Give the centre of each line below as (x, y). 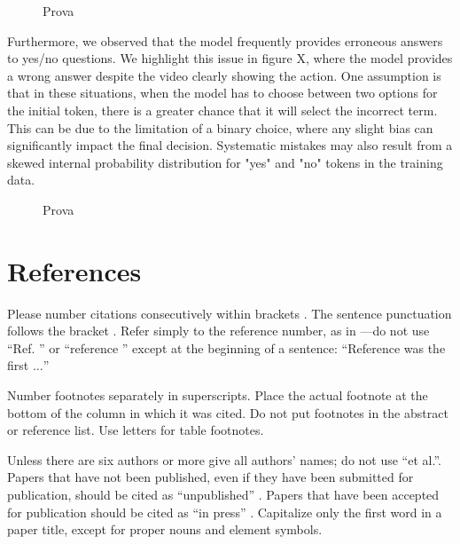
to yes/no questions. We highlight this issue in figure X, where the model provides (230, 58)
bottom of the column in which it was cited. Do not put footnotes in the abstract (228, 412)
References (74, 270)
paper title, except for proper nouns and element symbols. (165, 529)
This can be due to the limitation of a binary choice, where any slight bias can (220, 127)
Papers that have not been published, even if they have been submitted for (211, 477)
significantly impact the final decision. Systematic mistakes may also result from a (230, 145)
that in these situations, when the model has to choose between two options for (222, 93)
